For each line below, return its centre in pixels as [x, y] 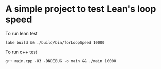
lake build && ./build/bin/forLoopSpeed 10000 [55, 43]
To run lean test [21, 33]
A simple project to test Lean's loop [81, 9]
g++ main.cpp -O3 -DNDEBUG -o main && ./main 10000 [61, 61]
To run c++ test [21, 52]
